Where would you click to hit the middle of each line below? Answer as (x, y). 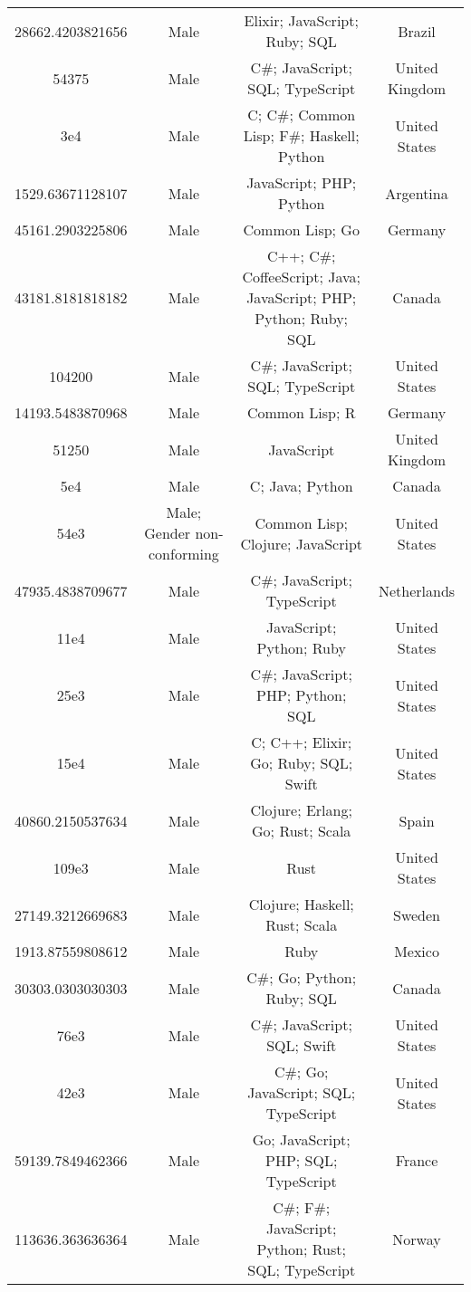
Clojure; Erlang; (301, 810)
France (417, 1160)
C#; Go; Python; (302, 977)
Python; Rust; (301, 1249)
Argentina (417, 193)
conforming (184, 554)
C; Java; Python (301, 486)
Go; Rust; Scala (302, 831)
